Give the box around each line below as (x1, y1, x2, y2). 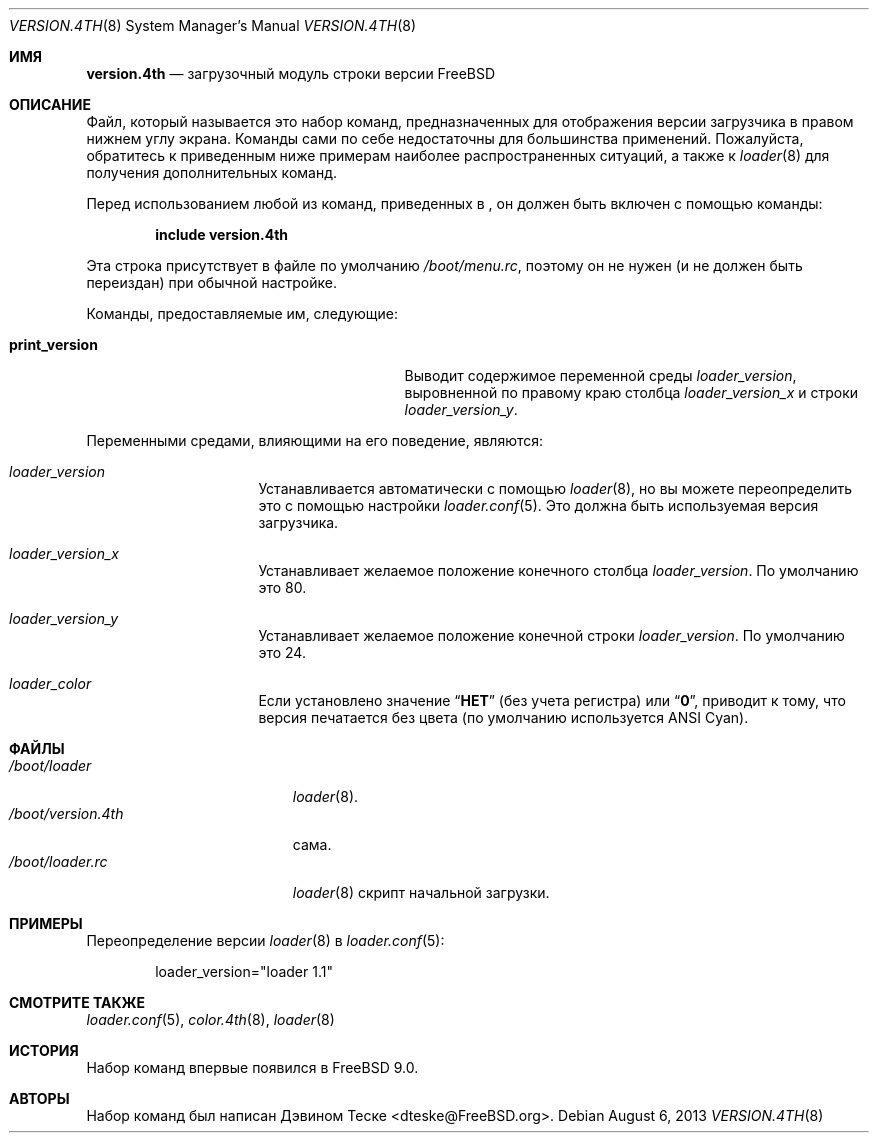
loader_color (9, 675, 92, 692)
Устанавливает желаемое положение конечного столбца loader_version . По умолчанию (258, 562, 859, 579)
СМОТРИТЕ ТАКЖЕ (9, 994, 146, 1011)
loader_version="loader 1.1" (155, 963, 333, 980)
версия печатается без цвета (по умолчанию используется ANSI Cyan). (258, 709, 749, 726)
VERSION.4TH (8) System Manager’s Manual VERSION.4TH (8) (9, 17, 417, 34)
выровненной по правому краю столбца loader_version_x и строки (404, 384, 859, 401)
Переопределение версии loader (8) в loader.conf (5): (86, 932, 445, 949)
